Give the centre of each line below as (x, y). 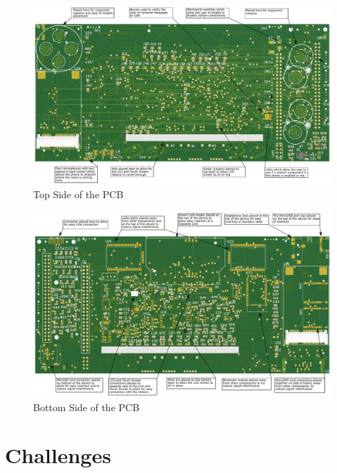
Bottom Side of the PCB (87, 407)
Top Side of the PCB (78, 194)
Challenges (58, 455)
